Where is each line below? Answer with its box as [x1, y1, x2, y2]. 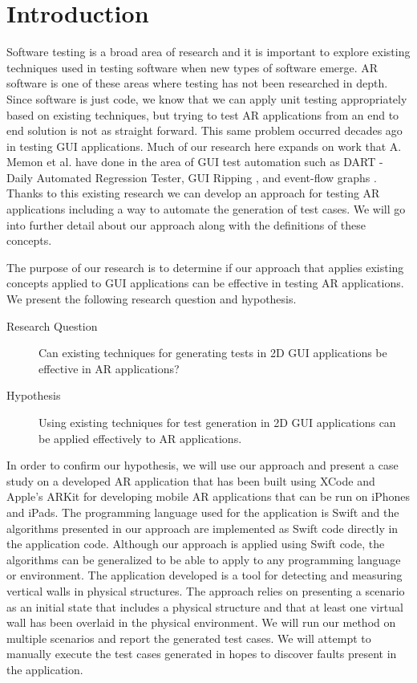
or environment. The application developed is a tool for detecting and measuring [6, 567, 403, 583]
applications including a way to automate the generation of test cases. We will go [6, 201, 406, 218]
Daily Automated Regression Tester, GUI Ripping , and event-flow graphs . [6, 169, 377, 185]
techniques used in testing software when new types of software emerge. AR [6, 59, 379, 75]
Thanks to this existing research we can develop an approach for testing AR [6, 185, 380, 201]
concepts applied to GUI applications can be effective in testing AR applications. [6, 274, 404, 291]
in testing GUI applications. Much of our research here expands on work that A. [6, 137, 402, 154]
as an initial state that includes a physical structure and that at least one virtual [6, 598, 403, 615]
